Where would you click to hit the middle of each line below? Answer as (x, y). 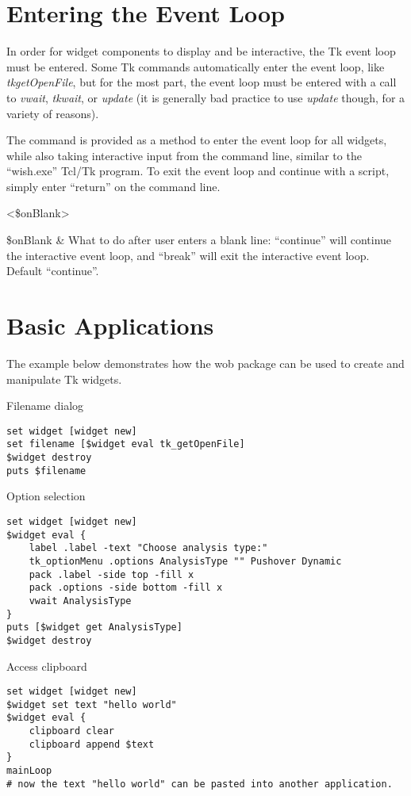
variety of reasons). (53, 113)
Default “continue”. (53, 271)
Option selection (46, 496)
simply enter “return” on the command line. (113, 186)
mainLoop (29, 771)
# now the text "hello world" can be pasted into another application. (200, 784)
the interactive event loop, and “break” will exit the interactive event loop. (188, 255)
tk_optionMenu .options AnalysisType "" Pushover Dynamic (185, 561)
